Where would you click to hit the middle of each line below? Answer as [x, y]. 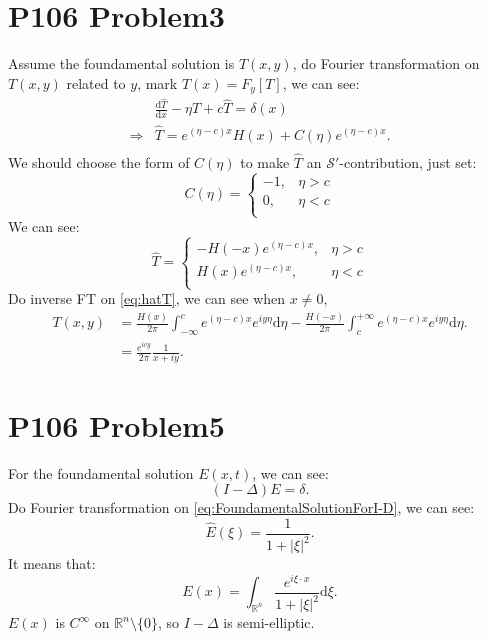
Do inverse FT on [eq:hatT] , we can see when [147, 298]
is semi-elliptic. [269, 622]
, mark [157, 82]
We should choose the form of [99, 161]
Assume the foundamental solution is [121, 63]
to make [265, 161]
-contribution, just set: [408, 161]
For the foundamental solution [101, 472]
